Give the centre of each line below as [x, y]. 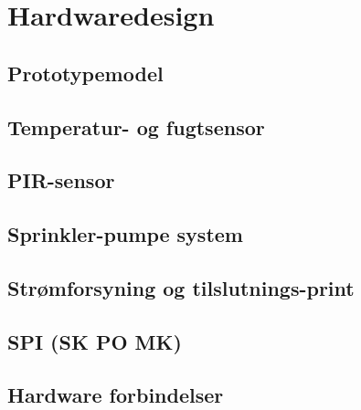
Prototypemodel [85, 73]
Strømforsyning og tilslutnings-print [181, 287]
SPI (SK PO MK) [95, 341]
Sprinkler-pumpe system [125, 234]
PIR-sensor [61, 180]
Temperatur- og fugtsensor [136, 126]
